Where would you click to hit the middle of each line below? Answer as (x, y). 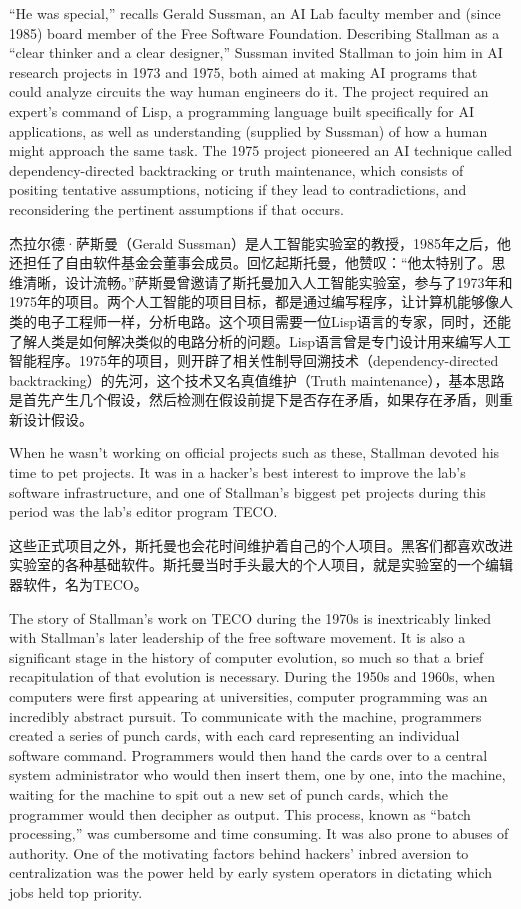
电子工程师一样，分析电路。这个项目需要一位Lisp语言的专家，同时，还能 (273, 320)
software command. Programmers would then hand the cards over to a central (248, 754)
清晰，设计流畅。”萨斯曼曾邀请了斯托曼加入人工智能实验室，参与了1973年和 (267, 281)
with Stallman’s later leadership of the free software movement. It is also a (237, 637)
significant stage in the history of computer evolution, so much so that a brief (246, 656)
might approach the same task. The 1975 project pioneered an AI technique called (261, 150)
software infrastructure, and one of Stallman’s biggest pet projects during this (247, 491)
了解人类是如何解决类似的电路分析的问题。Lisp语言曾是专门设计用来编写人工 (260, 340)
